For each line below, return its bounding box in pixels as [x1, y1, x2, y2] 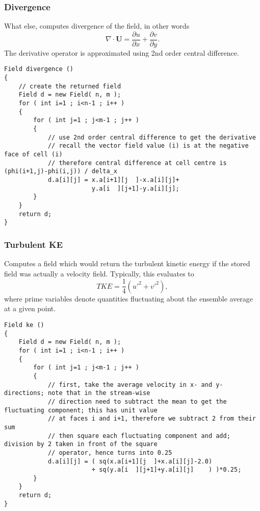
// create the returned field [18, 82, 121, 90]
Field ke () [4, 321, 44, 329]
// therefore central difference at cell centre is [47, 159, 227, 167]
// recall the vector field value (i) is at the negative [47, 142, 249, 150]
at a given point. [4, 303, 56, 314]
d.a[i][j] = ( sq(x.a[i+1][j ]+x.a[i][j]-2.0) [47, 457, 213, 465]
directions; [4, 389, 44, 397]
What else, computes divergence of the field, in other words [4, 20, 190, 31]
